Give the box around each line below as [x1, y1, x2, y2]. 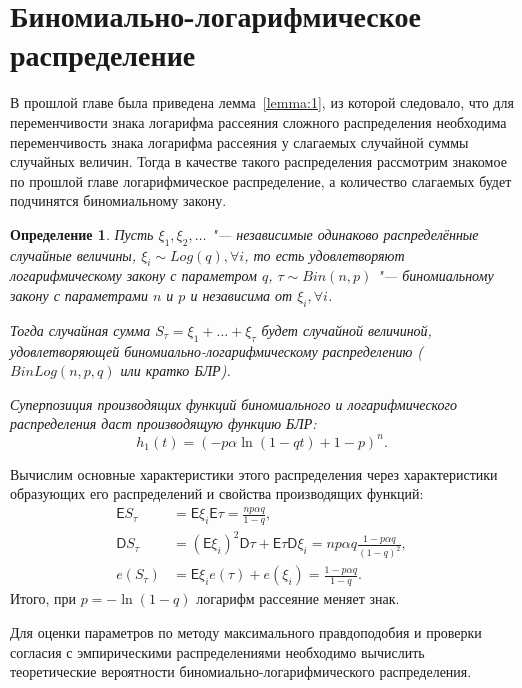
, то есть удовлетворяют [244, 244, 405, 265]
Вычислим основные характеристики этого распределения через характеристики [10, 463, 498, 484]
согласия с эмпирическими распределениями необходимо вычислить [10, 641, 425, 662]
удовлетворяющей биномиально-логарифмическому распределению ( [10, 340, 424, 361]
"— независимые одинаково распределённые [211, 223, 479, 244]
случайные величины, [10, 244, 137, 265]
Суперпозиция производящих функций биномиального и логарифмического [10, 393, 458, 414]
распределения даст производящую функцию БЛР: [10, 413, 317, 434]
